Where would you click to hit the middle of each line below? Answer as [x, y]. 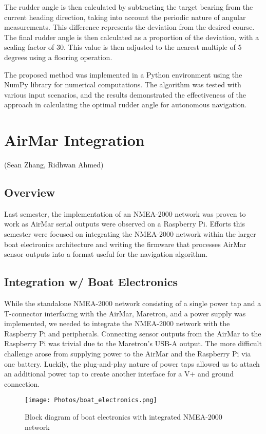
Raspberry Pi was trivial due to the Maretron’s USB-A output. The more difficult [133, 343]
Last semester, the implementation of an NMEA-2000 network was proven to [125, 213]
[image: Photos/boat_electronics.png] [91, 400]
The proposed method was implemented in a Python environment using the [123, 74]
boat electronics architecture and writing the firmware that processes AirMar [125, 244]
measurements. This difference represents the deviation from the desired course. [129, 27]
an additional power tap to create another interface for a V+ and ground [119, 374]
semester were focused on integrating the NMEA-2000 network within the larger [130, 234]
